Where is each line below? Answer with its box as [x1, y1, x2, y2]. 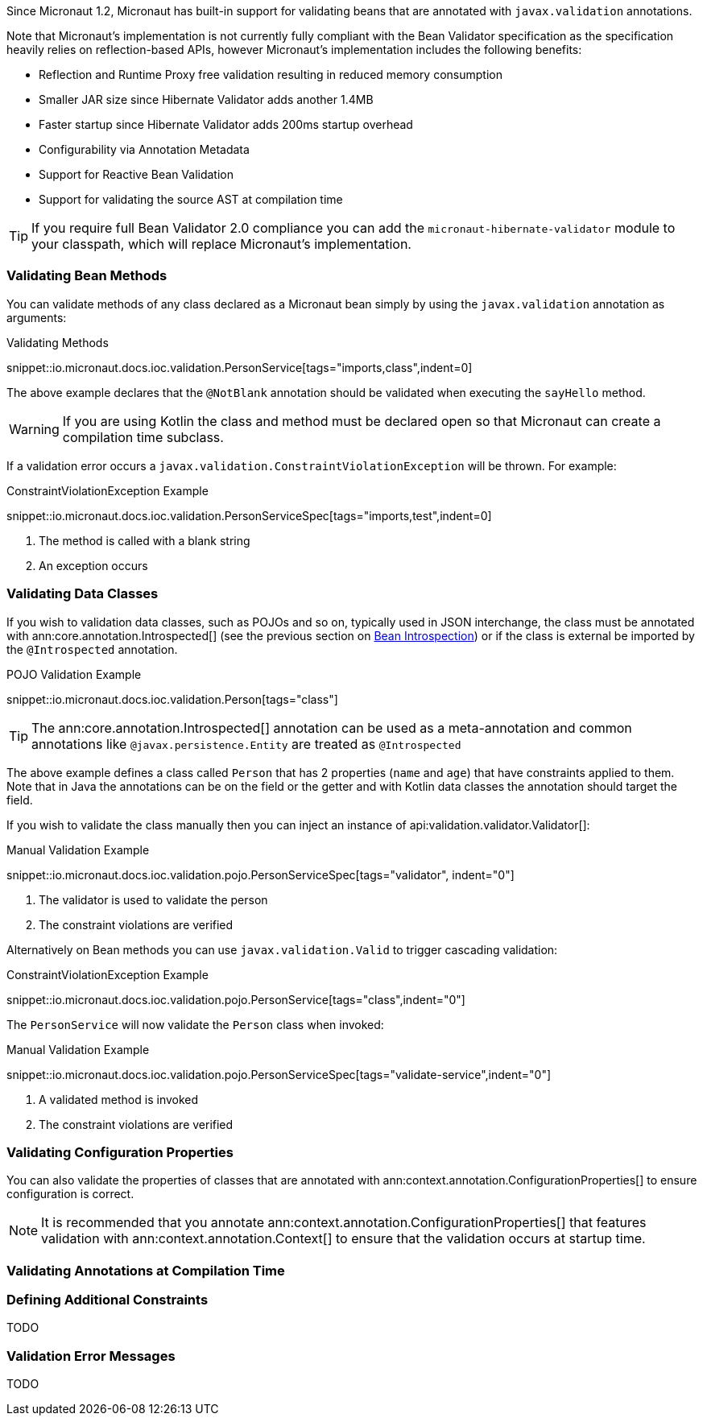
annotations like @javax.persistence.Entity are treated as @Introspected [31, 735, 461, 752]
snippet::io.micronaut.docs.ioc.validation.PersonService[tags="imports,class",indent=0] [6, 360, 473, 374]
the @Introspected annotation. [6, 642, 178, 656]
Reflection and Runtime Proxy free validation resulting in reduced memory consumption [39, 68, 502, 81]
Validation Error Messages [6, 1347, 176, 1364]
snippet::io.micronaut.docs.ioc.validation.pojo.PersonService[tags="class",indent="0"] [6, 992, 465, 1007]
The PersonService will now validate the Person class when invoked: [6, 1017, 384, 1031]
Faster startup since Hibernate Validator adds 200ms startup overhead [39, 118, 413, 131]
